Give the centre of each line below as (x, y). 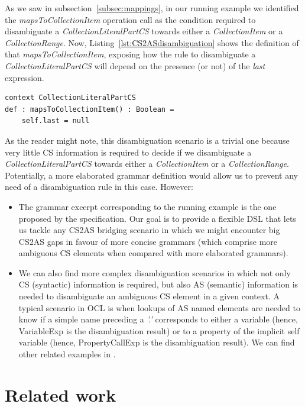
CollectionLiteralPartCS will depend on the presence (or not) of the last (135, 65)
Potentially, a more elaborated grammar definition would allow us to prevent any (151, 175)
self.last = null (56, 121)
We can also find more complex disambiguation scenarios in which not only (155, 272)
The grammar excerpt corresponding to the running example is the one (147, 206)
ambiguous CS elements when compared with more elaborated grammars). (153, 253)
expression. (25, 77)
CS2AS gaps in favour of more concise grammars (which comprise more (148, 241)
